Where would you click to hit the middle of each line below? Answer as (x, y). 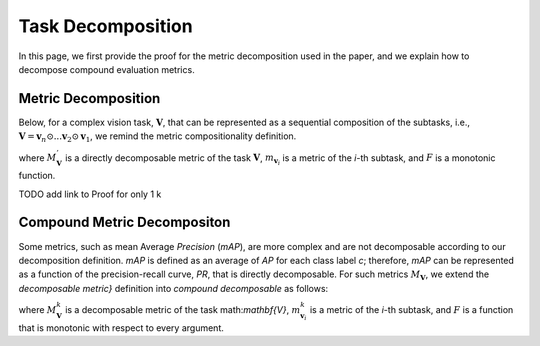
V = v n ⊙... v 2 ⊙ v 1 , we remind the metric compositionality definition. (157, 137)
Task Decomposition (106, 26)
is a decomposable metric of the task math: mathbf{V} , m (183, 309)
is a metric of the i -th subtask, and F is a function (411, 309)
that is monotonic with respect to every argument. (121, 327)
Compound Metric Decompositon (124, 222)
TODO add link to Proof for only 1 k (90, 194)
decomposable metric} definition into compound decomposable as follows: (173, 288)
